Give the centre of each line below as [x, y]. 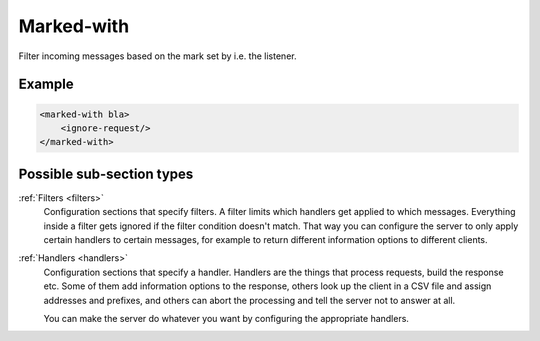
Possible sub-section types [106, 173]
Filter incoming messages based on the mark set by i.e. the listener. [157, 56]
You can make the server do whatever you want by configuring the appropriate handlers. [226, 318]
